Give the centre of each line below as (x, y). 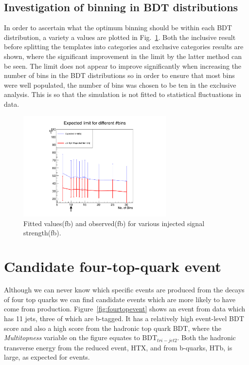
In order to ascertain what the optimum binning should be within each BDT (118, 28)
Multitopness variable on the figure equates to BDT (81, 337)
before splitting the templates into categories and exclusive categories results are (124, 47)
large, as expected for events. (47, 357)
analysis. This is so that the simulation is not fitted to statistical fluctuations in (123, 94)
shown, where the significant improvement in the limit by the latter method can (123, 56)
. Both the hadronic (206, 337)
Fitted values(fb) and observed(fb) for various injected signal (114, 223)
